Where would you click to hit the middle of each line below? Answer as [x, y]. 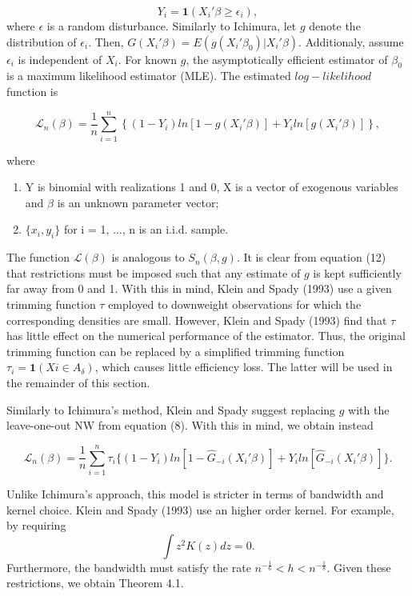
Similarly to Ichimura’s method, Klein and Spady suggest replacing [171, 409]
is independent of [60, 59]
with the [369, 409]
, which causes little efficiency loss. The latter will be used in [244, 367]
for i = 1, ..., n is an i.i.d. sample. [146, 229]
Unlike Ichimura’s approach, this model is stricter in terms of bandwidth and [195, 493]
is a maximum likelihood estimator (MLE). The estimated [149, 76]
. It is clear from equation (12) [311, 257]
